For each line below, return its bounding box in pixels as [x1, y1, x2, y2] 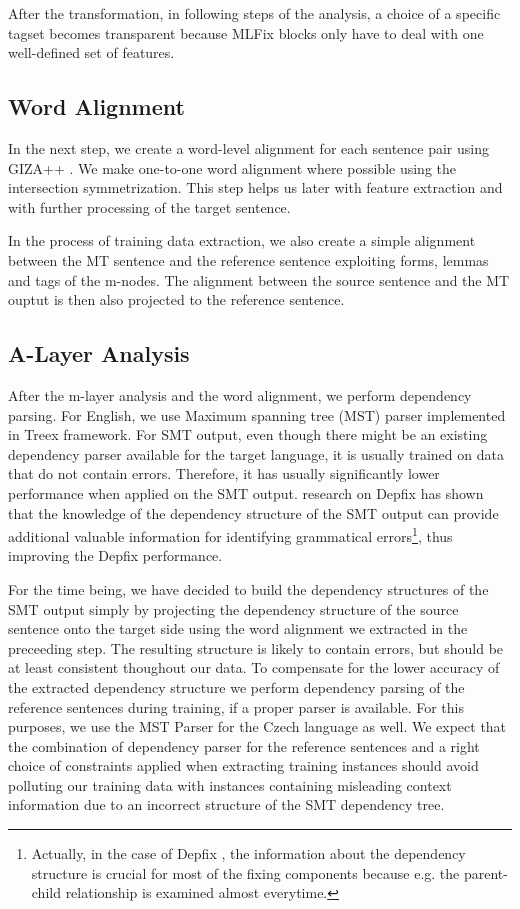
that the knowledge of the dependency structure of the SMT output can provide [8, 502, 499, 523]
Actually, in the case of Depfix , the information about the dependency [31, 843, 466, 864]
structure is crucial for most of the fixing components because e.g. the [31, 862, 460, 883]
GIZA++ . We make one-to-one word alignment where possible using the [8, 157, 456, 178]
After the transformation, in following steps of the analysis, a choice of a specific [8, 3, 501, 23]
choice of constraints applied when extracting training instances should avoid [8, 755, 479, 776]
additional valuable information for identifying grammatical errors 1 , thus [8, 523, 453, 546]
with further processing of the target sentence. [8, 196, 291, 217]
